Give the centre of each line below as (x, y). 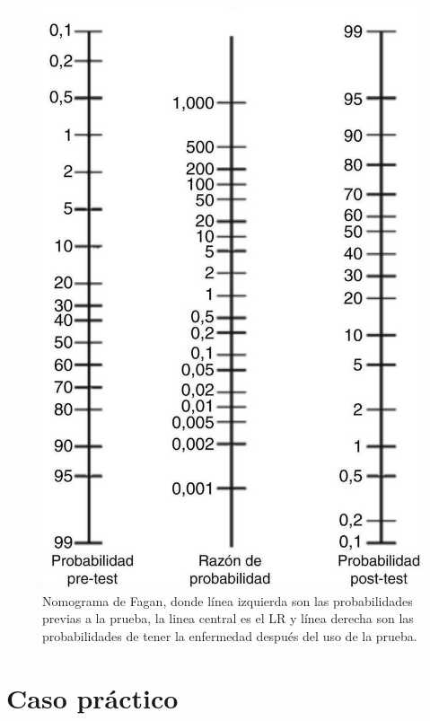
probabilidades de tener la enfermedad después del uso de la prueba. (230, 635)
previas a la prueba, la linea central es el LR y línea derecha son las (228, 618)
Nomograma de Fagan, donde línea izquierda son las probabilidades (228, 600)
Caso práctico (92, 697)
